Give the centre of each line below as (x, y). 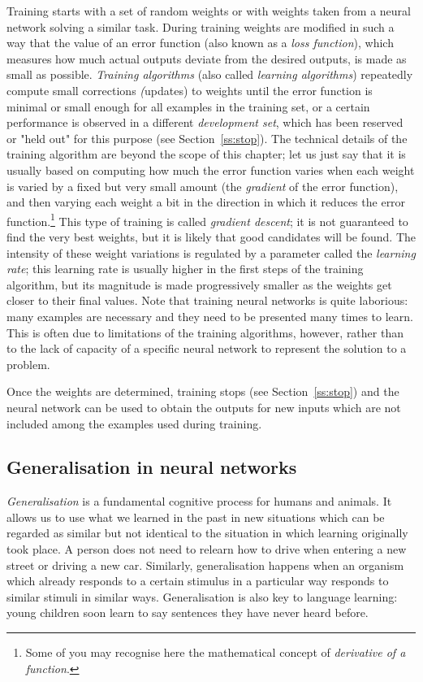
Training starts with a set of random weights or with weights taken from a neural (209, 11)
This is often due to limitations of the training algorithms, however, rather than (205, 332)
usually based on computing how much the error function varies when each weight (211, 169)
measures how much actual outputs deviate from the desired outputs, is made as (207, 58)
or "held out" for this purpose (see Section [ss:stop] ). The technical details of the (207, 138)
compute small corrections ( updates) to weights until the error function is (190, 90)
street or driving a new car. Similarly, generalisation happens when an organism (205, 565)
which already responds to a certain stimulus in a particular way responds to (198, 581)
